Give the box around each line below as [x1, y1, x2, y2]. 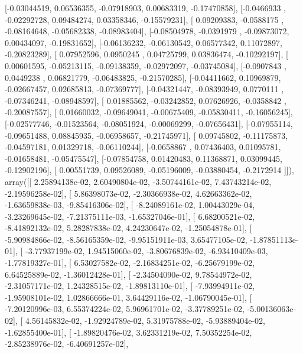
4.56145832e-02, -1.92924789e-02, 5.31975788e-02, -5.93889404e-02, [25, 314, 265, 327]
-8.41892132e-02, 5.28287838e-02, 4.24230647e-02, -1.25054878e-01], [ [5, 222, 252, 234]
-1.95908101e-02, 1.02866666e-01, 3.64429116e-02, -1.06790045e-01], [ [5, 291, 252, 303]
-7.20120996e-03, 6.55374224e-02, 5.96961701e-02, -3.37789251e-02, [5, 303, 245, 315]
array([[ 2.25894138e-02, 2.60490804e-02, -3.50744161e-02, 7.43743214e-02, [5, 175, 272, 187]
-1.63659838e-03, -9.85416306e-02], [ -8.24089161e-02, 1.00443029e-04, [5, 199, 255, 211]
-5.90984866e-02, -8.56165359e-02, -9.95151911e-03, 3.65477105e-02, [5, 233, 247, 245]
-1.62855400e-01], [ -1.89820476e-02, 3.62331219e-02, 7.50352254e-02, [5, 326, 252, 338]
